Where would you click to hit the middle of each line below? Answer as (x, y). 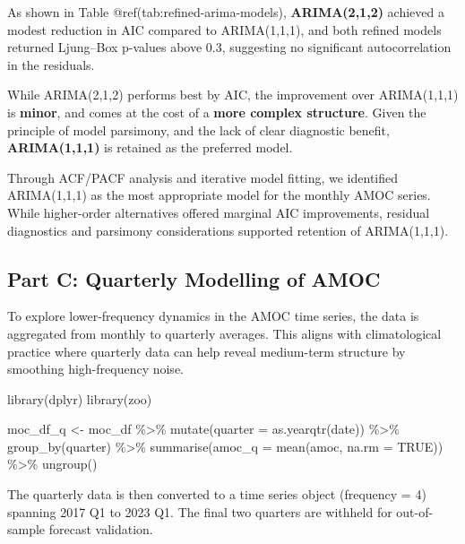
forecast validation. (101, 529)
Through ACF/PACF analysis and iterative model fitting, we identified (203, 177)
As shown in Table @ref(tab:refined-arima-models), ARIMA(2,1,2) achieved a (226, 12)
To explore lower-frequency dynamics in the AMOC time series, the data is (213, 316)
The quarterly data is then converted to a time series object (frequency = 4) (217, 494)
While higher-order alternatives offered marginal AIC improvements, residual (219, 212)
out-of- (415, 511)
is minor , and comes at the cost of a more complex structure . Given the (217, 112)
